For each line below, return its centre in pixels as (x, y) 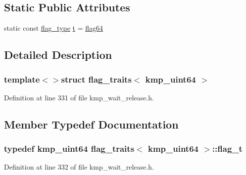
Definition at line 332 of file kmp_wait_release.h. (79, 167)
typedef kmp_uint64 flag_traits (69, 149)
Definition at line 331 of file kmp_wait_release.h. (79, 97)
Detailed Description (58, 55)
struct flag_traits (96, 79)
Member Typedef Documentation (91, 124)
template (22, 79)
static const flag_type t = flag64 (54, 28)
